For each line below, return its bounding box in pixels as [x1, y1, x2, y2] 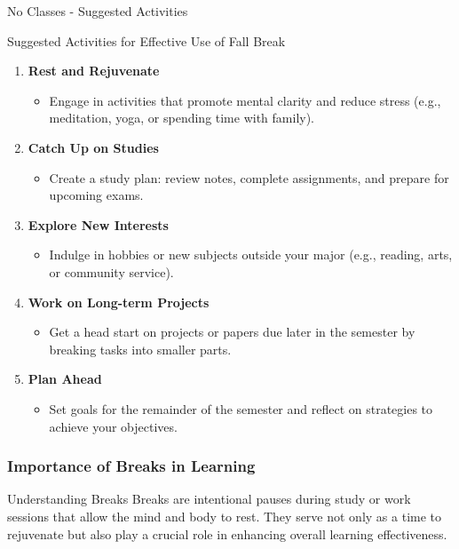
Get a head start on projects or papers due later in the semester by [49, 322, 415, 341]
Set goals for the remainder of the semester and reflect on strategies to [49, 399, 433, 418]
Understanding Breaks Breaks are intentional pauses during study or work [7, 489, 411, 508]
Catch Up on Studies [28, 138, 159, 156]
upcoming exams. [49, 186, 144, 204]
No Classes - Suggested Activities [7, 2, 188, 20]
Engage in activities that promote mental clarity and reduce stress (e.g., [49, 91, 441, 109]
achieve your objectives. [49, 417, 178, 435]
